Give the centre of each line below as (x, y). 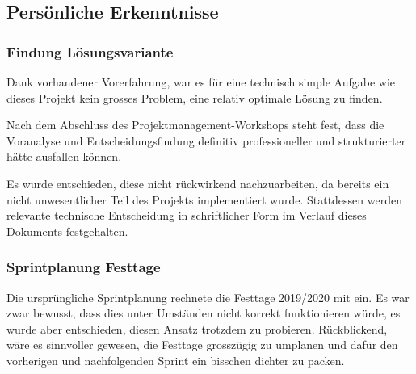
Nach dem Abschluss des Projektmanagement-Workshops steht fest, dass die (195, 125)
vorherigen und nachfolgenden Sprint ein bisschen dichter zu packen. (176, 360)
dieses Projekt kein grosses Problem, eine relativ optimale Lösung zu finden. (195, 97)
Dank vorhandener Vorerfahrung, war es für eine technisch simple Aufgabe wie (201, 82)
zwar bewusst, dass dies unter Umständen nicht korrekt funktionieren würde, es (204, 313)
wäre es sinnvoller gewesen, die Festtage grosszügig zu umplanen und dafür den (202, 345)
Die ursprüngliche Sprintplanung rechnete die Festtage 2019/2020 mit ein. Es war (208, 297)
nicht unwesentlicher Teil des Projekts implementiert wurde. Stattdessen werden (204, 199)
